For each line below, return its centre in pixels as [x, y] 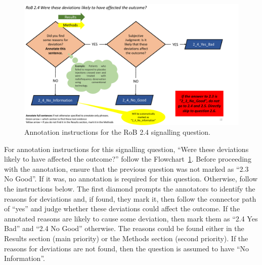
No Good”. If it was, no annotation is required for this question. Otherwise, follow [131, 179]
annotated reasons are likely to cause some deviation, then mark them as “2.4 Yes [131, 218]
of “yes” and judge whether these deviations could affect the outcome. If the [122, 209]
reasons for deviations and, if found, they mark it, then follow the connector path [130, 198]
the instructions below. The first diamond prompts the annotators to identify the [130, 189]
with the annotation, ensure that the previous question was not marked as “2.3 [126, 168]
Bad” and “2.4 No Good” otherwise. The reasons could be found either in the [124, 228]
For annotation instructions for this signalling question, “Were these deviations [126, 149]
